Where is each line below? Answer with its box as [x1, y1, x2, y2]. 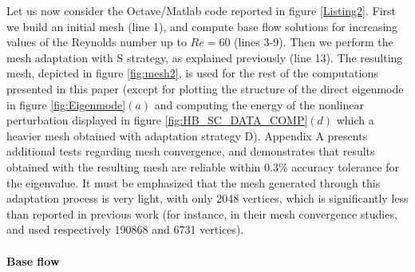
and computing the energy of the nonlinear [154, 96, 364, 112]
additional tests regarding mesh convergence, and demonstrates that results [6, 143, 375, 160]
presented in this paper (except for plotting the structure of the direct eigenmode [6, 80, 404, 97]
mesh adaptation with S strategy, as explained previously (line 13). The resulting [6, 49, 403, 65]
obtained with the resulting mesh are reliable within [6, 158, 261, 175]
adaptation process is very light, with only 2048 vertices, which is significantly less [6, 190, 409, 207]
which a [336, 112, 374, 128]
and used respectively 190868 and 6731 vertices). [6, 221, 244, 238]
